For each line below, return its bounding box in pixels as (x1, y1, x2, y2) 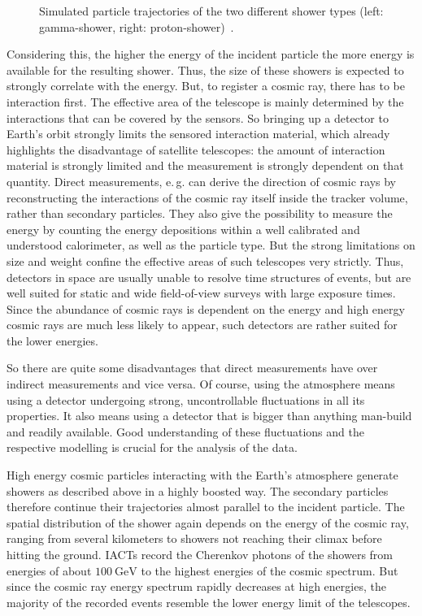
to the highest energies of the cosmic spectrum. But (141, 562, 398, 579)
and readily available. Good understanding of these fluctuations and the (7, 423, 364, 440)
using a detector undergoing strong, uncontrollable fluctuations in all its (7, 391, 365, 408)
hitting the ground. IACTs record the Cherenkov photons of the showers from (7, 546, 393, 562)
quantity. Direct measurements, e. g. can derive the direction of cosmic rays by (7, 172, 396, 189)
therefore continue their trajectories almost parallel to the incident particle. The (7, 498, 405, 515)
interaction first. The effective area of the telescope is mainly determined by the (7, 93, 404, 110)
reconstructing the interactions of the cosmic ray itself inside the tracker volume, (7, 189, 408, 206)
